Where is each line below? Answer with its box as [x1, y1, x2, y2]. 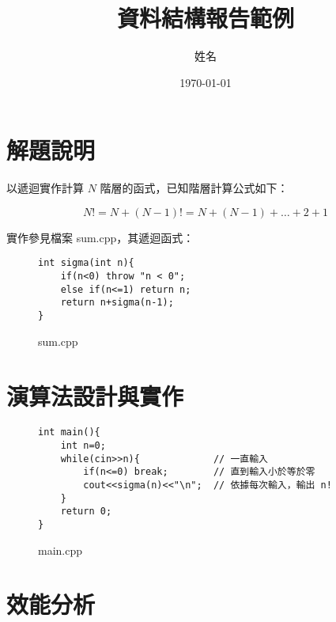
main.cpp [38, 541, 83, 558]
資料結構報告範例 [116, 2, 294, 34]
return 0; [60, 506, 112, 518]
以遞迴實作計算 [6, 180, 84, 196]
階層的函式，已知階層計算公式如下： [100, 180, 289, 196]
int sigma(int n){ [38, 257, 134, 269]
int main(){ [38, 427, 100, 438]
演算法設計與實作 [6, 379, 184, 412]
